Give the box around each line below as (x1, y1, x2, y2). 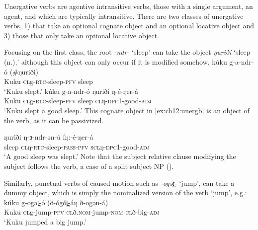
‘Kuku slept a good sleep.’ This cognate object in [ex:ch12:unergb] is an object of (4, 105, 250, 115)
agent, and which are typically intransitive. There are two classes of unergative (4, 10, 244, 21)
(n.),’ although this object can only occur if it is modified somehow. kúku (4, 56, 227, 67)
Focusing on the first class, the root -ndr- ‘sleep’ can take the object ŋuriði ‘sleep (4, 47, 251, 57)
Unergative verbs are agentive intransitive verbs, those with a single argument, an (4, 1, 253, 11)
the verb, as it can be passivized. (4, 115, 104, 125)
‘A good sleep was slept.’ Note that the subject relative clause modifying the (4, 151, 236, 161)
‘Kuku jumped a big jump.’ (4, 216, 86, 227)
